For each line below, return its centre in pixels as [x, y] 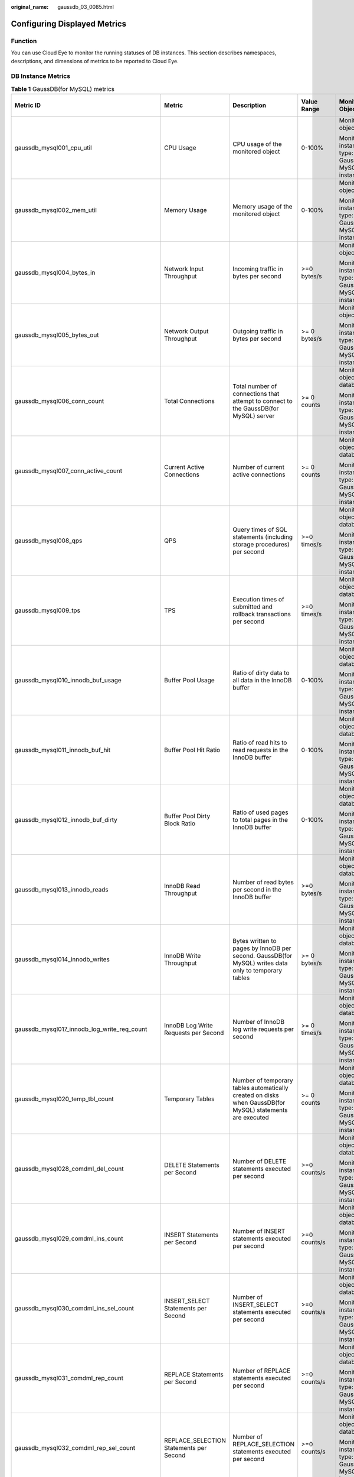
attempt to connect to [263, 401]
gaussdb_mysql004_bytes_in [55, 273]
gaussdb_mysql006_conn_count [59, 401]
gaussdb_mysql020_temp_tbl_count [64, 1099]
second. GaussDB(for [263, 956]
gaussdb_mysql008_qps [48, 541]
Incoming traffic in [258, 269]
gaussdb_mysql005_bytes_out [57, 335]
